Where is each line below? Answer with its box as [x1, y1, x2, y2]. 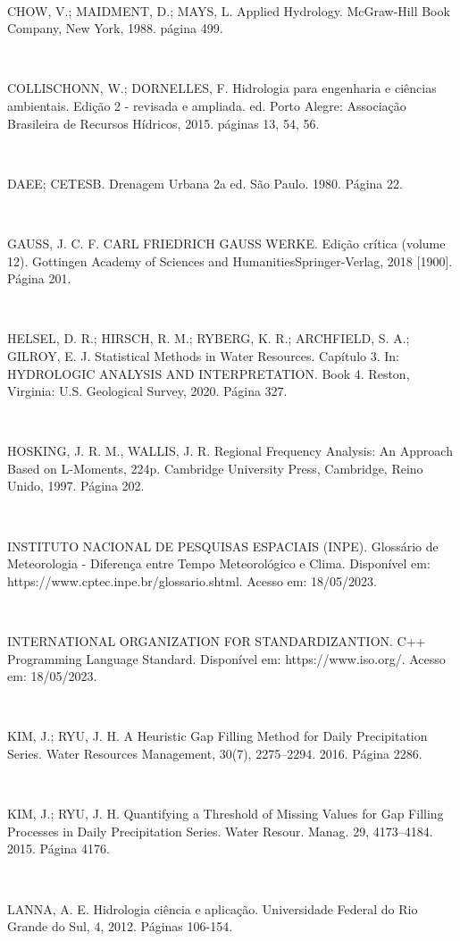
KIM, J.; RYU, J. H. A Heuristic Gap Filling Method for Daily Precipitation [7, 727, 428, 745]
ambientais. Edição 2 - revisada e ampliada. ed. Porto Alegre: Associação [7, 96, 406, 114]
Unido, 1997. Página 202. [7, 476, 145, 495]
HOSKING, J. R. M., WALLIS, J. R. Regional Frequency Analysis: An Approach [7, 441, 453, 460]
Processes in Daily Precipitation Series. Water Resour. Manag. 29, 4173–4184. [7, 821, 433, 840]
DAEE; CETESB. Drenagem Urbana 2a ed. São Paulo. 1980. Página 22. [7, 173, 403, 192]
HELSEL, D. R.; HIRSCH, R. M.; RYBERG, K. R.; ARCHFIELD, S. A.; [7, 329, 410, 348]
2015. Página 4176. [7, 839, 110, 858]
